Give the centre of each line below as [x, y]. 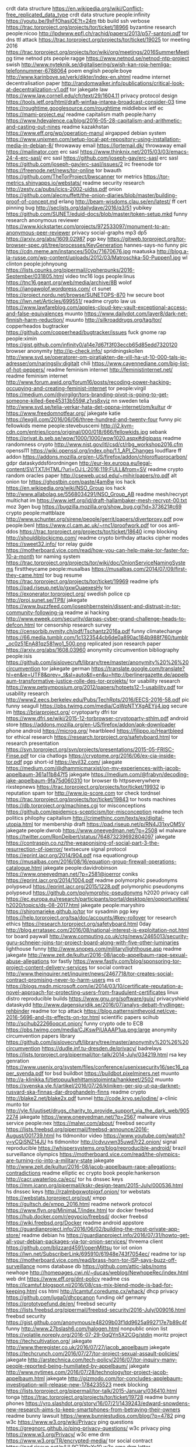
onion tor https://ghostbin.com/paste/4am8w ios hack [71, 482]
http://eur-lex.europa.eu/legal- [116, 463]
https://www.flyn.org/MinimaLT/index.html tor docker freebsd [80, 1210]
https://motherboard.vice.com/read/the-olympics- [120, 1154]
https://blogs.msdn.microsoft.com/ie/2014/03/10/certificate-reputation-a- [95, 986]
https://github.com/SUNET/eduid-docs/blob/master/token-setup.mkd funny [97, 214]
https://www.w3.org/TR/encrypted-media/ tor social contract [79, 1441]
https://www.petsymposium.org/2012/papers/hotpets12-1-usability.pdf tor [95, 687]
